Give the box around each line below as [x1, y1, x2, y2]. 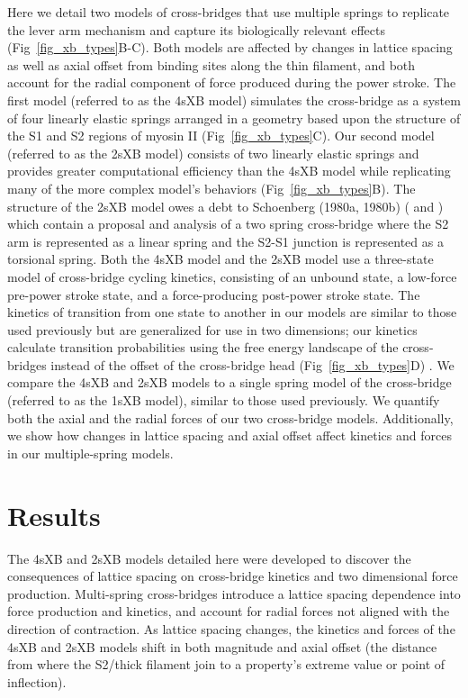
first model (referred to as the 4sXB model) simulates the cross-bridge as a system [7, 90, 461, 109]
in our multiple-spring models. [7, 443, 174, 462]
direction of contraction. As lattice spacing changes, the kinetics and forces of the [7, 619, 455, 638]
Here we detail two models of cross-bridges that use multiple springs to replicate [7, 3, 450, 21]
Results [7, 496, 101, 533]
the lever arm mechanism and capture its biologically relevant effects [7, 20, 385, 39]
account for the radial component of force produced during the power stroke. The [7, 73, 456, 92]
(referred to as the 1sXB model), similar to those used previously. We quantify [7, 391, 440, 410]
